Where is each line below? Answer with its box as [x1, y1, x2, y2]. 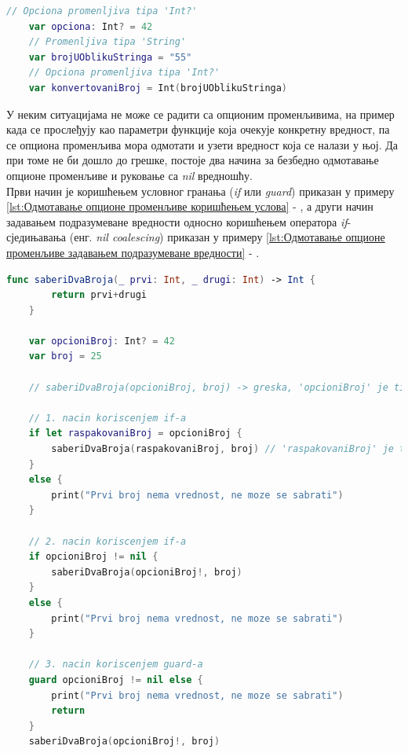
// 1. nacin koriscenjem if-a [28, 412, 187, 424]
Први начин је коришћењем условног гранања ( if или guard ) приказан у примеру [6, 182, 395, 199]
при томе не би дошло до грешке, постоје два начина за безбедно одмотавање [6, 152, 379, 168]
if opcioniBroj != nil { [28, 551, 158, 563]
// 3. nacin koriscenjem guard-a [28, 659, 203, 670]
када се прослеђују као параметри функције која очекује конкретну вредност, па [6, 121, 390, 138]
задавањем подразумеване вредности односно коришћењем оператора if [6, 213, 348, 230]
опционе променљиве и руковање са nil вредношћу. [6, 167, 253, 183]
